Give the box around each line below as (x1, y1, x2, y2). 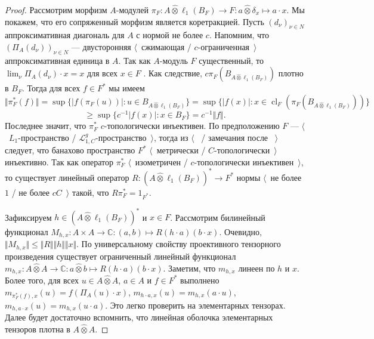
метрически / (156, 144, 206, 156)
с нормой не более (136, 29, 203, 41)
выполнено (180, 273, 220, 286)
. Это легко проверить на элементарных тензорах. (105, 298, 286, 311)
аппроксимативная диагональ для (5, 29, 125, 41)
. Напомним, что (209, 29, 270, 41)
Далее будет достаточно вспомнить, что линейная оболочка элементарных (5, 311, 273, 323)
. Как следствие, (143, 67, 202, 79)
